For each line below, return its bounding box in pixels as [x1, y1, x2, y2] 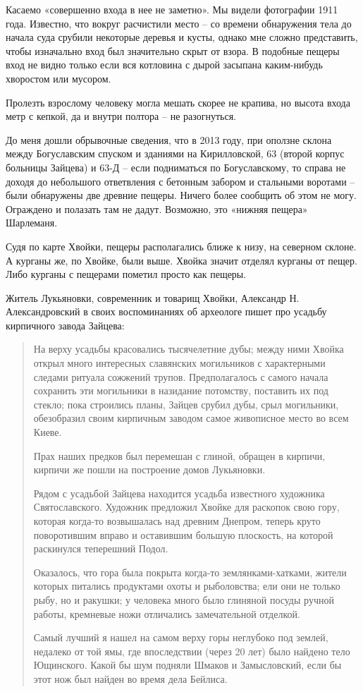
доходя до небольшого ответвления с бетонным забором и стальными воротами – [6, 174, 355, 188]
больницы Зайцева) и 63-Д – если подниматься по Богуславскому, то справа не [6, 159, 346, 174]
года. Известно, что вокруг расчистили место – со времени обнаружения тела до [6, 16, 352, 30]
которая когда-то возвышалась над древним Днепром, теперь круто [33, 514, 321, 528]
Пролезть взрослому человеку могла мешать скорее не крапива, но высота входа [6, 95, 350, 109]
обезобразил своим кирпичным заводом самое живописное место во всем [33, 411, 349, 425]
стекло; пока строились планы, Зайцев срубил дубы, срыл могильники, [33, 396, 339, 411]
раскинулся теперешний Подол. [33, 541, 168, 556]
